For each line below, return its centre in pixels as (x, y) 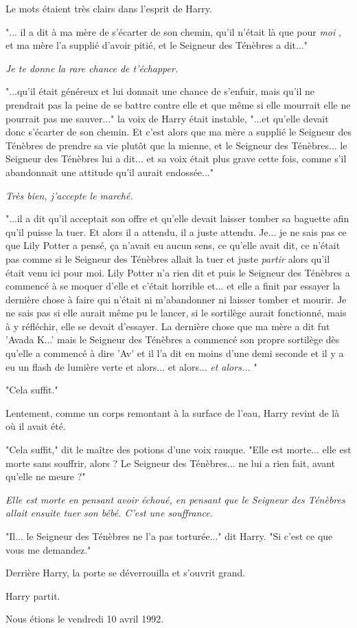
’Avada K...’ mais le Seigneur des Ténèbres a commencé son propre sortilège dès (173, 339)
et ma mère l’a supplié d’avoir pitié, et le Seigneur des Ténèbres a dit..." (157, 45)
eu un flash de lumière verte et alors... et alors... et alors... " (131, 366)
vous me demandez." (48, 549)
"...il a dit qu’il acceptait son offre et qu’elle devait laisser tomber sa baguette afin (177, 218)
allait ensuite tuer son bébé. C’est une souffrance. (110, 513)
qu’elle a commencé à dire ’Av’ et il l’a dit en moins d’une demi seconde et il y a (175, 353)
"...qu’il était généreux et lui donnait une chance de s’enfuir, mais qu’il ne (160, 91)
